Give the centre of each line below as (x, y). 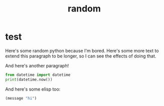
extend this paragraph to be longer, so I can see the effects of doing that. (81, 56)
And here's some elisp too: (33, 89)
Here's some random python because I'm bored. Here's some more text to (82, 50)
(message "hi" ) (21, 98)
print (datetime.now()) (29, 79)
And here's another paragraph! (37, 65)
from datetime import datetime (38, 75)
